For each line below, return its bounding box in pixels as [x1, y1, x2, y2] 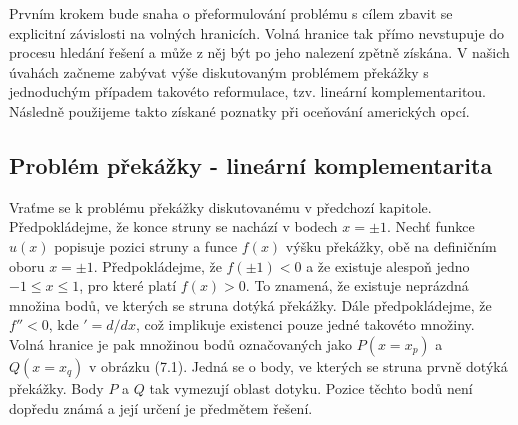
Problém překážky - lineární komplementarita [9, 149, 493, 180]
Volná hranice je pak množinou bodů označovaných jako [9, 333, 353, 354]
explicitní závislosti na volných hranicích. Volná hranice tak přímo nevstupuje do [9, 22, 505, 43]
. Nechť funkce [386, 216, 475, 237]
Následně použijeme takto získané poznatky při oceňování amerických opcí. [9, 100, 470, 121]
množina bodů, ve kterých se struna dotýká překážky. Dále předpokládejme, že [9, 294, 492, 315]
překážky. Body [9, 377, 104, 398]
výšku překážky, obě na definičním [285, 235, 497, 256]
